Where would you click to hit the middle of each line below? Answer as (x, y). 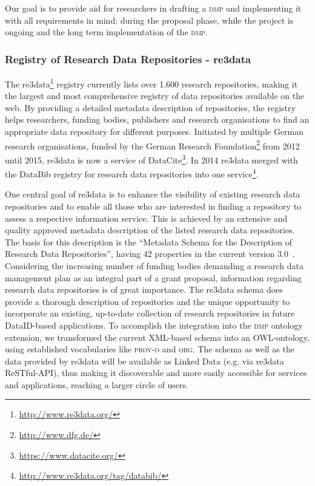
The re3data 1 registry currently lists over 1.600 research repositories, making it (151, 83)
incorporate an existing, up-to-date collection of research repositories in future (150, 313)
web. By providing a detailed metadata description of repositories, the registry (150, 107)
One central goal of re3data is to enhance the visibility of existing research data (153, 194)
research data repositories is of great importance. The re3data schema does (144, 289)
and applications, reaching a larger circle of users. (97, 384)
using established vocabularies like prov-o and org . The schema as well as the (150, 349)
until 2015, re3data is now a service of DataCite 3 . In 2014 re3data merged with (151, 159)
